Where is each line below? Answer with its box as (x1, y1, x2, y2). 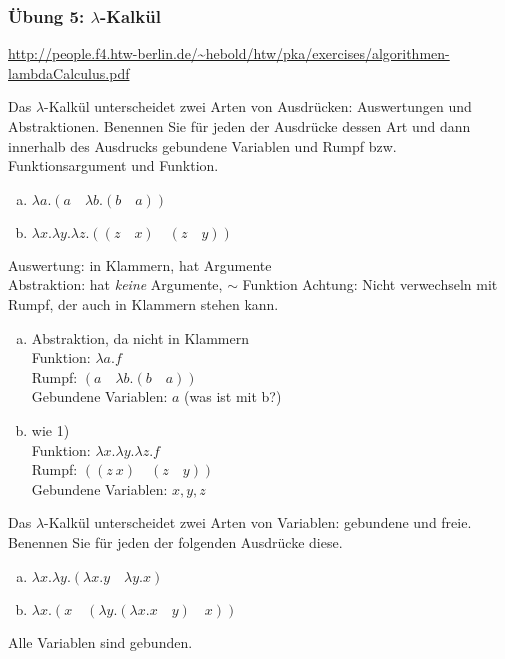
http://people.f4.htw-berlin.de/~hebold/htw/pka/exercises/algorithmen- (8, 43, 450, 64)
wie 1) (31, 419, 70, 440)
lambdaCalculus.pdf (8, 62, 130, 83)
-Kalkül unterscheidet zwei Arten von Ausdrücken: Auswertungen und (44, 96, 472, 117)
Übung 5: (8, 3, 85, 28)
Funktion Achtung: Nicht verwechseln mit (242, 274, 498, 295)
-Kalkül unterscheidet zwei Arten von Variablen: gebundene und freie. (44, 512, 472, 533)
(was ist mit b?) (184, 386, 282, 407)
